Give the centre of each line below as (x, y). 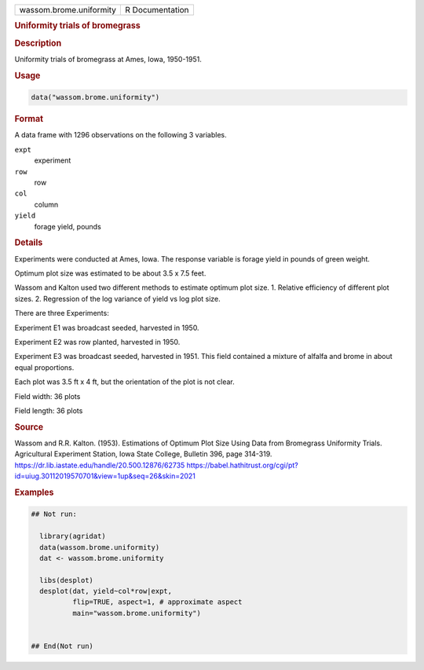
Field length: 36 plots (49, 410)
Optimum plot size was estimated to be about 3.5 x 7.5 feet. (110, 273)
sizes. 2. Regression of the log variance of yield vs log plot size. (118, 298)
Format (29, 119)
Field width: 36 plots (48, 396)
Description (38, 43)
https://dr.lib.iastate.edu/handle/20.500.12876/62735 (100, 465)
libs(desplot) (67, 580)
